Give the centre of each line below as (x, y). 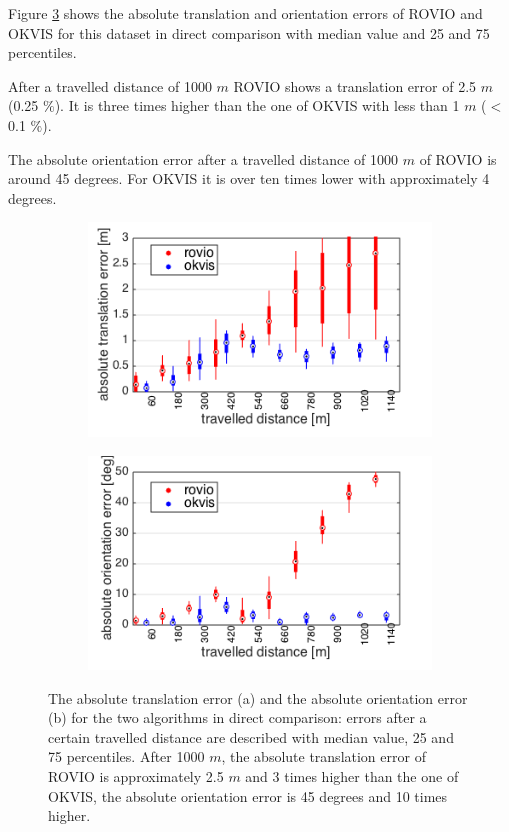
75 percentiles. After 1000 (126, 756)
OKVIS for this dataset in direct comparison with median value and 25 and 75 (249, 32)
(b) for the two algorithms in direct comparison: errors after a (237, 717)
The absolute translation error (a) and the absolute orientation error (258, 697)
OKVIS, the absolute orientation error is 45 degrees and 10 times (248, 795)
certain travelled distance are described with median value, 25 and (251, 736)
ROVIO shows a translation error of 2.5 (355, 85)
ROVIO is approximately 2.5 (136, 776)
